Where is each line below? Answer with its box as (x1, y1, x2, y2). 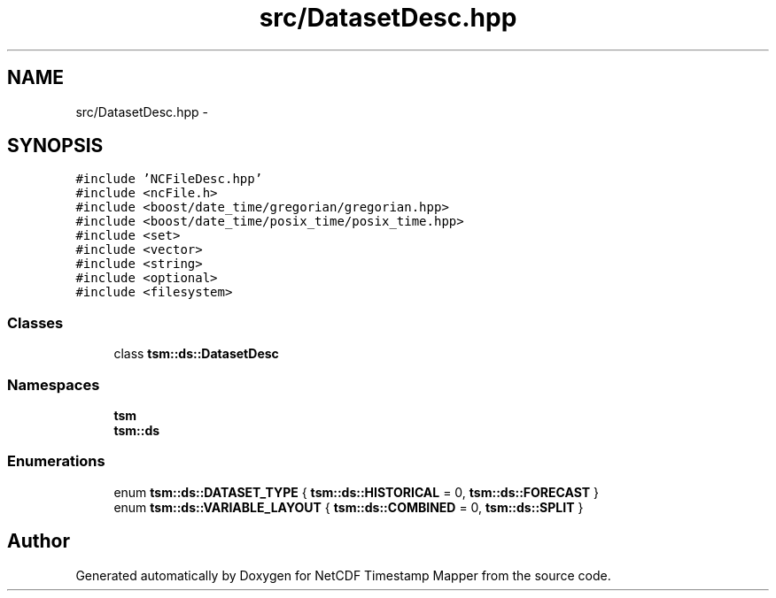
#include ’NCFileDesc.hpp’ (75, 172, 263, 187)
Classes (7, 313, 64, 332)
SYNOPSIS (7, 134, 104, 157)
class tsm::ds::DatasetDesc (113, 346, 279, 362)
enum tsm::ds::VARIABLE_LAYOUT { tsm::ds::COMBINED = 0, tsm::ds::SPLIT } (113, 499, 584, 515)
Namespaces (7, 375, 100, 394)
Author (7, 530, 70, 553)
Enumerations (7, 452, 105, 471)
